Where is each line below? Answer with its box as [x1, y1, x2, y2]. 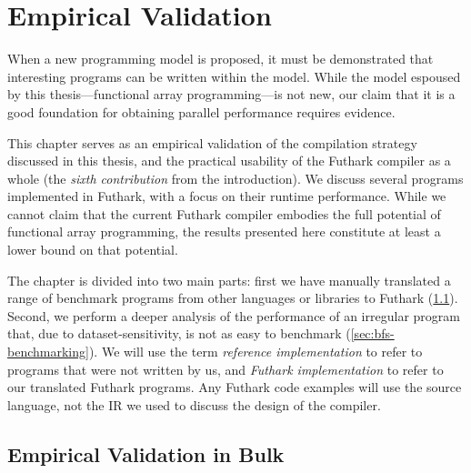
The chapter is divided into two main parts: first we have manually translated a [7, 270, 451, 289]
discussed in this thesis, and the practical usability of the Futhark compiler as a [7, 151, 451, 170]
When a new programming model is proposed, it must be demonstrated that [7, 49, 434, 68]
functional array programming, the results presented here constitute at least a [7, 222, 441, 241]
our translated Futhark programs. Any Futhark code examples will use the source [7, 377, 462, 397]
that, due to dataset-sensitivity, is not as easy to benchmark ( [7, 324, 351, 343]
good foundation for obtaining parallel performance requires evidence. [7, 102, 396, 121]
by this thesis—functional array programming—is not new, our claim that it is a [7, 85, 456, 104]
